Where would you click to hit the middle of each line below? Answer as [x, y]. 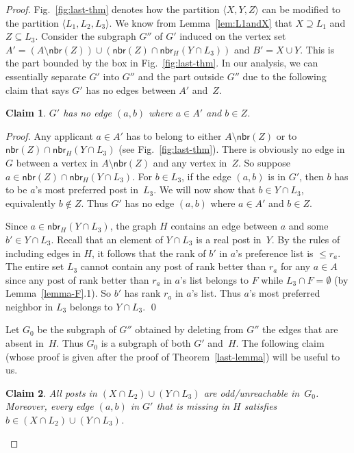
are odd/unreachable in [252, 392]
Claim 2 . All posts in [51, 392]
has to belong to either [174, 135]
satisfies [261, 406]
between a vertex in [57, 162]
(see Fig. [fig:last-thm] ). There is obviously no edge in [232, 149]
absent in [25, 343]
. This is [317, 49]
